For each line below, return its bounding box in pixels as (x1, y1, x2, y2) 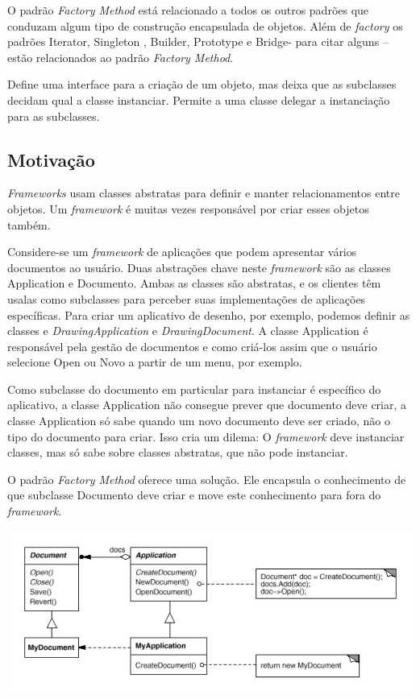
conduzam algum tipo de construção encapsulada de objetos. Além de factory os (7, 17, 403, 34)
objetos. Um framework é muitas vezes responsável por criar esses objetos (7, 200, 369, 217)
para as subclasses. (7, 107, 100, 124)
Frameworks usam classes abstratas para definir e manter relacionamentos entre (7, 184, 400, 201)
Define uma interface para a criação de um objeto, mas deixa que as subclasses (7, 76, 397, 93)
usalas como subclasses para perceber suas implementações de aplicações (7, 290, 366, 307)
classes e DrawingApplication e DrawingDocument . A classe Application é (7, 322, 368, 339)
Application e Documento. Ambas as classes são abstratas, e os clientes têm (7, 275, 381, 292)
